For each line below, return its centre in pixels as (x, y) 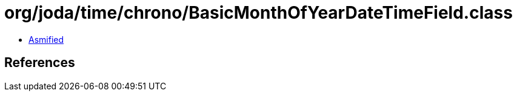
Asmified (46, 39)
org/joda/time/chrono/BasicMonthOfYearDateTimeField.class (258, 13)
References (40, 63)
